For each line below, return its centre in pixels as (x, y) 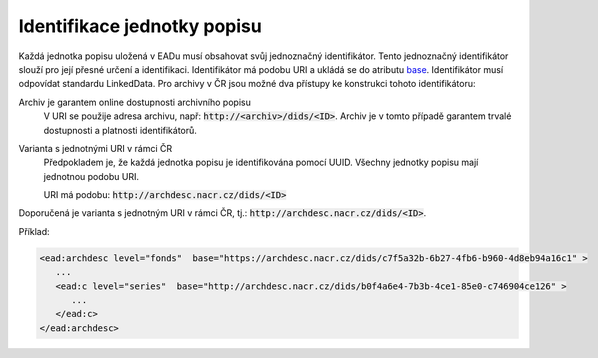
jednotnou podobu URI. (91, 176)
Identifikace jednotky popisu (140, 26)
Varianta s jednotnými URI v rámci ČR (95, 148)
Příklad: (34, 231)
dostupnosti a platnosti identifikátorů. (120, 130)
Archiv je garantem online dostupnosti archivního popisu (135, 102)
